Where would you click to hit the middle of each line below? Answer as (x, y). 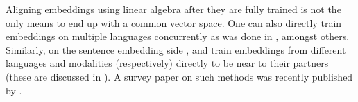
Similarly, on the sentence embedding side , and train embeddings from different (176, 49)
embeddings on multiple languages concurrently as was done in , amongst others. (178, 36)
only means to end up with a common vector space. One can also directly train (174, 22)
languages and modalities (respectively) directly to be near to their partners (167, 63)
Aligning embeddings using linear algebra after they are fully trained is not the (173, 9)
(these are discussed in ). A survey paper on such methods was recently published (179, 76)
